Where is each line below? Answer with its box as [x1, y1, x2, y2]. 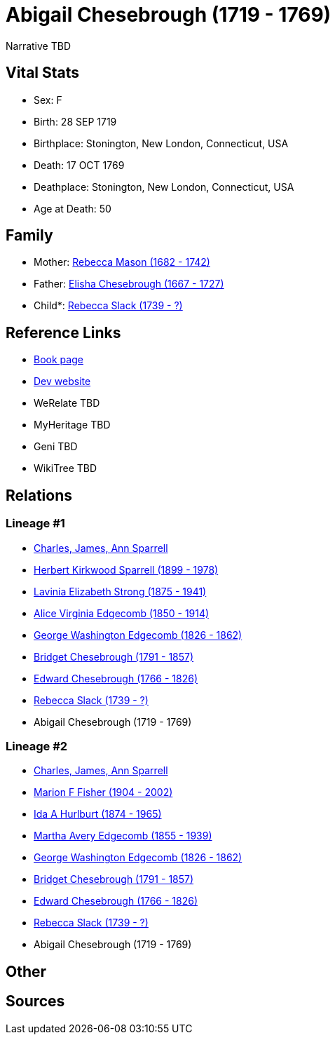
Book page [34, 353, 83, 366]
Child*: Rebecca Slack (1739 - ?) [34, 299, 183, 312]
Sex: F [34, 93, 62, 106]
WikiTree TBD [34, 462, 97, 475]
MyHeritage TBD [34, 419, 111, 431]
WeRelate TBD [34, 397, 100, 410]
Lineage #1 [6, 516, 65, 531]
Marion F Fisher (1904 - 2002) [34, 786, 173, 799]
